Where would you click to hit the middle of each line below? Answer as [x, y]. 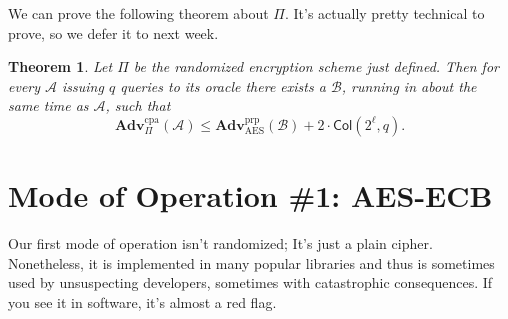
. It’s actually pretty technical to [384, 13]
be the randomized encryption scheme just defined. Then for [316, 66]
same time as [48, 105]
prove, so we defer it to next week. [113, 32]
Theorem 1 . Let [60, 66]
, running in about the [409, 85]
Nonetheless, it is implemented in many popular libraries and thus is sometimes [251, 262]
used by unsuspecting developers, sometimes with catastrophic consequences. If [250, 282]
